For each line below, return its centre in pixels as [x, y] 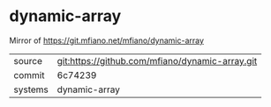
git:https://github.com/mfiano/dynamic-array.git [157, 61]
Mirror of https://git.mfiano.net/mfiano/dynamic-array [107, 40]
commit [29, 75]
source [28, 61]
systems [31, 89]
